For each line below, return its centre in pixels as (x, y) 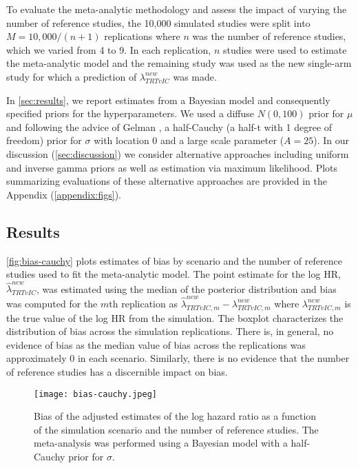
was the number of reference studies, (269, 36)
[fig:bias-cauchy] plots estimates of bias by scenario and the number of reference (174, 260)
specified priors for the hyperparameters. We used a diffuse (130, 113)
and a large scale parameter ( (222, 140)
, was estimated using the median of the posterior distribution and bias (186, 288)
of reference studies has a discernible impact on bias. (117, 371)
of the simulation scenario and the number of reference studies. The (176, 429)
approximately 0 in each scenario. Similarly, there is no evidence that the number (178, 358)
